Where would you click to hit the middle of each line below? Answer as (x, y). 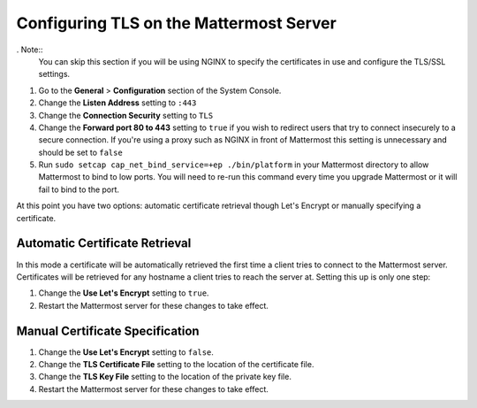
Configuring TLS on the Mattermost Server (177, 23)
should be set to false (80, 152)
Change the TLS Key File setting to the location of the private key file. (165, 377)
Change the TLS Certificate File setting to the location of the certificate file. (176, 364)
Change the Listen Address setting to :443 (117, 103)
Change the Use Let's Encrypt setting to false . (126, 352)
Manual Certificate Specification (108, 331)
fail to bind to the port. (79, 189)
